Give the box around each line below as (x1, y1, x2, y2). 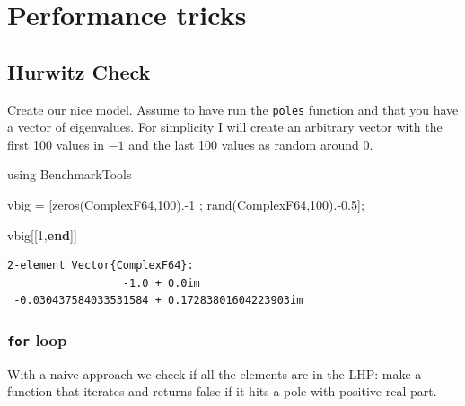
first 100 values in (7, 134, 104, 153)
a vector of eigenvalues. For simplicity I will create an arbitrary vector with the (7, 117, 443, 136)
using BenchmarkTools (7, 165, 132, 184)
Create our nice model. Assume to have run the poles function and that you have (7, 99, 459, 118)
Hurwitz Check (7, 57, 151, 85)
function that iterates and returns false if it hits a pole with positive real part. (7, 382, 437, 401)
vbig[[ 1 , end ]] (7, 225, 77, 244)
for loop (7, 328, 67, 350)
